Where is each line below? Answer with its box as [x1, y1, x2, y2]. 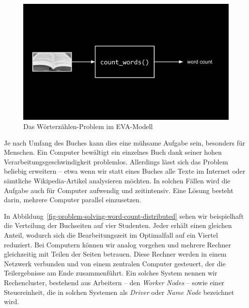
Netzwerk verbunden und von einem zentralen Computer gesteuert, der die [4, 258, 226, 268]
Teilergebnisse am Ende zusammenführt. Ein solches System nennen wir [4, 268, 218, 278]
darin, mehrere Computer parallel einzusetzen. [4, 195, 141, 205]
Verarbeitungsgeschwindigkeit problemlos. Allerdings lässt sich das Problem [4, 156, 228, 166]
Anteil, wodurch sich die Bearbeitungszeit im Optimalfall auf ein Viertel [4, 230, 218, 240]
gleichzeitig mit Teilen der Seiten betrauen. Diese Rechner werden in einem [4, 249, 227, 259]
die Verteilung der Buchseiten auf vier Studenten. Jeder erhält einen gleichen [4, 220, 232, 230]
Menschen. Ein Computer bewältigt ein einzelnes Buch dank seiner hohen [4, 147, 222, 157]
